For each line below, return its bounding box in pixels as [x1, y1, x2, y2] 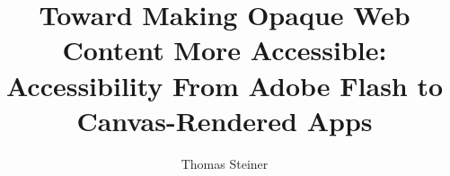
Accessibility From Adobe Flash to [5, 66, 444, 103]
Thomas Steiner [181, 154, 269, 172]
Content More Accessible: [62, 31, 387, 68]
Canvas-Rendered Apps [76, 101, 373, 138]
